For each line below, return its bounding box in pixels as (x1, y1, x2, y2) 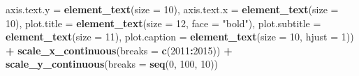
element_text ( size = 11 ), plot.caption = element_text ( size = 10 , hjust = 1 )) (6, 29, 354, 44)
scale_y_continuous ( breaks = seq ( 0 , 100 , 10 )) (6, 56, 219, 71)
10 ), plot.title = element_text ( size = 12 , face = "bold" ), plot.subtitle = (6, 15, 321, 30)
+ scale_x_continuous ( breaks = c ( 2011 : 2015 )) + (6, 43, 233, 57)
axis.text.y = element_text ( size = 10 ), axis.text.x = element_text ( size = (6, 2, 339, 16)
